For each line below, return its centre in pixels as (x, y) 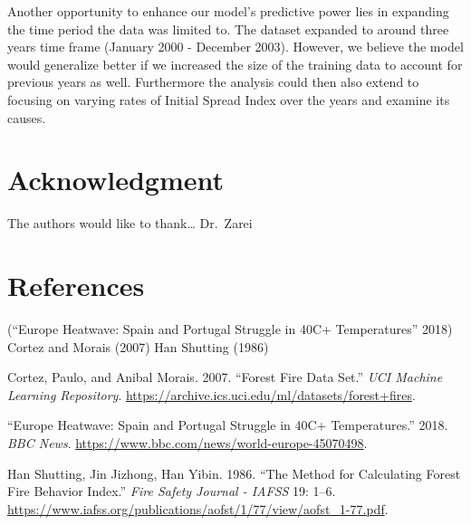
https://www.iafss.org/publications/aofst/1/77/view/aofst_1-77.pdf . (198, 508)
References (76, 286)
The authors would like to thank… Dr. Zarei (130, 223)
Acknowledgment (115, 180)
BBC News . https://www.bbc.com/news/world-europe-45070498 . (187, 442)
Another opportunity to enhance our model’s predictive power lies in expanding (228, 11)
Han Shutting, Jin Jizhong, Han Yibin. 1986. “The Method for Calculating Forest (234, 473)
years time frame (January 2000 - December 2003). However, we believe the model (235, 47)
